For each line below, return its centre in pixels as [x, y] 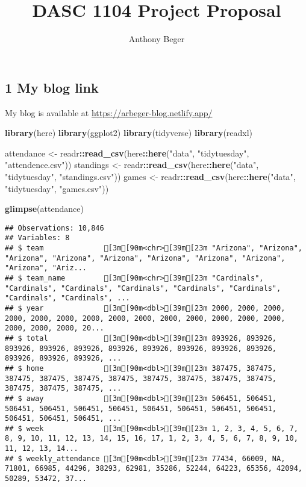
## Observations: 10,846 [55, 228]
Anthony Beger [157, 39]
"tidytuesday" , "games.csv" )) [57, 188]
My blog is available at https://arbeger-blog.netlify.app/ [109, 112]
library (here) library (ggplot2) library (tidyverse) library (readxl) [129, 133]
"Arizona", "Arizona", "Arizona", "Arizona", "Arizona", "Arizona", [145, 258]
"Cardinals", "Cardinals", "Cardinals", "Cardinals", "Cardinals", [143, 288]
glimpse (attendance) [44, 209]
